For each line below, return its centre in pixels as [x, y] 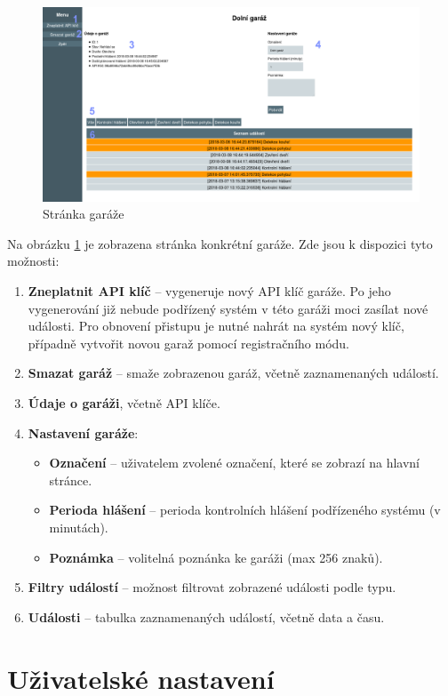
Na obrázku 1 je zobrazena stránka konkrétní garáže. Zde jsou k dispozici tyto [220, 243]
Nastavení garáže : [83, 432]
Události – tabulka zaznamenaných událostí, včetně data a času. [206, 616]
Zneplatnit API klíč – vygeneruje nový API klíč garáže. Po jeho [209, 291]
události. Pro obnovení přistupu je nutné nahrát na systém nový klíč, [216, 326]
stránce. [71, 480]
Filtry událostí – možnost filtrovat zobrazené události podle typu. [212, 587]
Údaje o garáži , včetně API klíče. [124, 402]
